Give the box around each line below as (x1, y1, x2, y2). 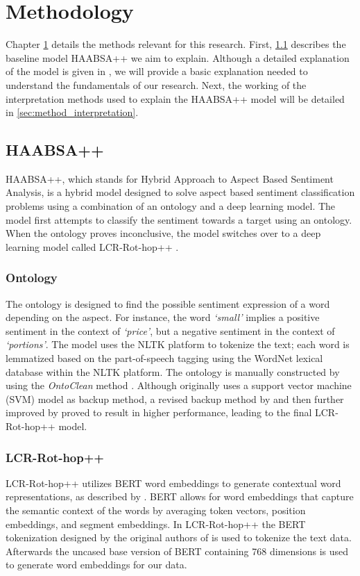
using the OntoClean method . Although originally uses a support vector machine (6, 378, 352, 393)
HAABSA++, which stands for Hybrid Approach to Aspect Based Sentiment (6, 171, 334, 186)
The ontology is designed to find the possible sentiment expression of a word (6, 296, 330, 311)
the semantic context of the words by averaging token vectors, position (6, 503, 306, 518)
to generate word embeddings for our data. (6, 557, 187, 572)
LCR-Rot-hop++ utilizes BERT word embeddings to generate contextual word (6, 475, 341, 490)
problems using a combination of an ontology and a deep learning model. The (6, 199, 336, 213)
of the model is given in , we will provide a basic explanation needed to (6, 64, 308, 79)
